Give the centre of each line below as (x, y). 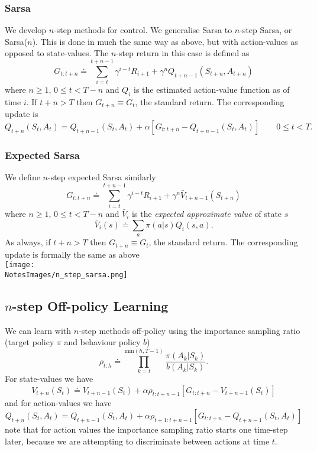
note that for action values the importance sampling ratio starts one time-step (146, 429)
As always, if (28, 242)
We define (22, 177)
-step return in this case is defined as (183, 53)
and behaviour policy (102, 342)
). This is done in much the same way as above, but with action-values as (165, 41)
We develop (25, 30)
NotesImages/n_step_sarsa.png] (66, 275)
